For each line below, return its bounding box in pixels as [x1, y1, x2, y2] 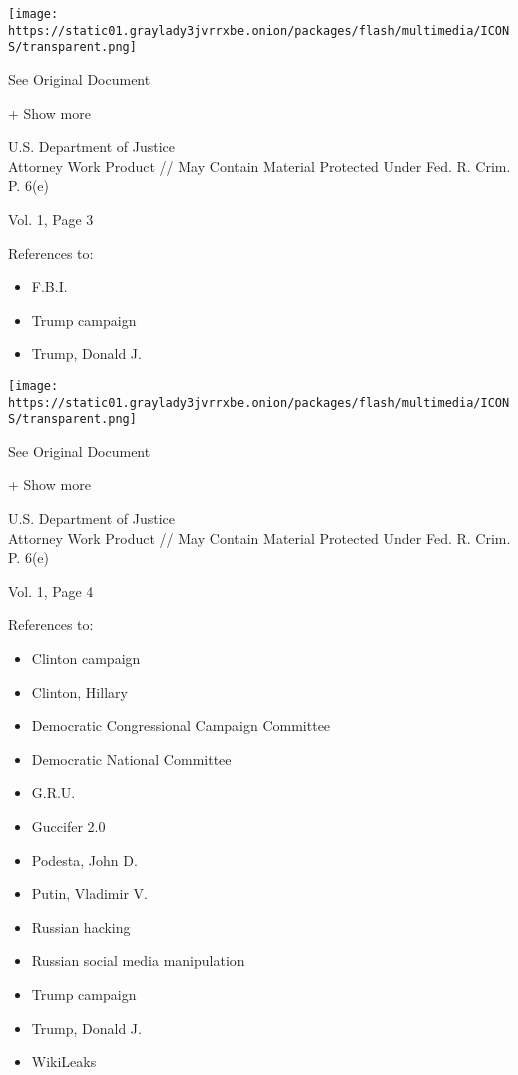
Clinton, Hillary [31, 681, 128, 702]
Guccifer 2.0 [31, 816, 106, 836]
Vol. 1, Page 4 [8, 580, 94, 601]
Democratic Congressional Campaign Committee [31, 715, 331, 736]
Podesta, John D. [31, 849, 138, 870]
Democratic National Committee [31, 748, 232, 769]
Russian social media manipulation [31, 950, 245, 971]
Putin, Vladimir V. [31, 883, 148, 904]
